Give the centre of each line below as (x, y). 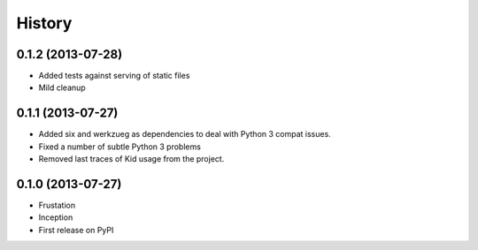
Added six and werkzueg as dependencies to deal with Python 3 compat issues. (185, 134)
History (44, 23)
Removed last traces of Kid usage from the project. (131, 159)
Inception (56, 217)
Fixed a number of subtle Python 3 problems (119, 147)
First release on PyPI (76, 230)
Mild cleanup (62, 87)
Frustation (57, 205)
